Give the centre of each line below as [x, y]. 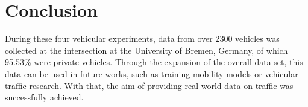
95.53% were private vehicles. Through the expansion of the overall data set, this [154, 62]
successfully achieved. [44, 97]
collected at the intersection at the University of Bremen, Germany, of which [146, 50]
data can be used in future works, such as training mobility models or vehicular [152, 73]
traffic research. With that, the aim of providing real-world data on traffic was [149, 85]
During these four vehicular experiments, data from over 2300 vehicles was [142, 39]
